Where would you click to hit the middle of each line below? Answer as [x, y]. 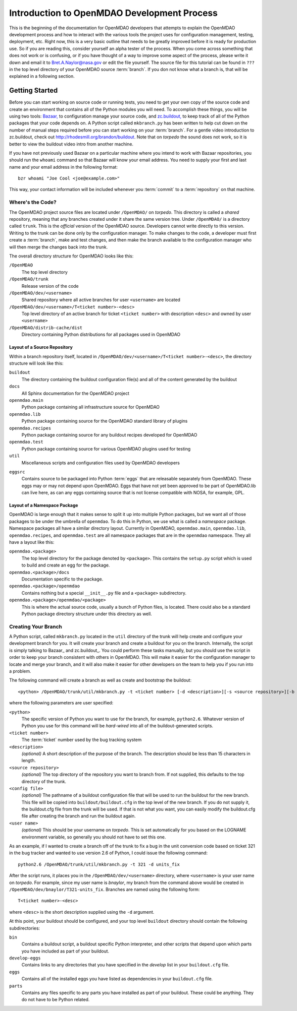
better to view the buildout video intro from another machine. [71, 144]
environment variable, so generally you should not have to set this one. [94, 837]
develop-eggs [25, 958]
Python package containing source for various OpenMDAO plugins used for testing [106, 448]
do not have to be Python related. [56, 1000]
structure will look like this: [36, 363]
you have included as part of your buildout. [65, 951]
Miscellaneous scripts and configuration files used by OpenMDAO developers [101, 463]
